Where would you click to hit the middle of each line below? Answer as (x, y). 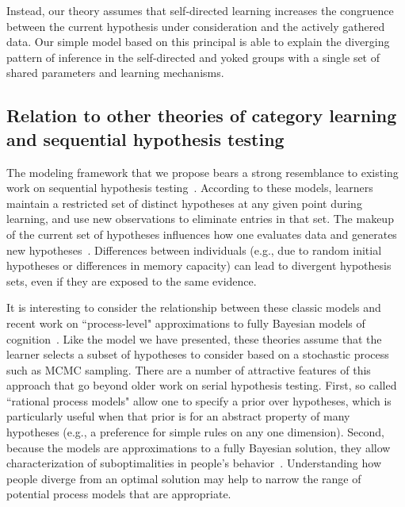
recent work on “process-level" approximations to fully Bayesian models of (186, 323)
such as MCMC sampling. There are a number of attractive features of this (189, 369)
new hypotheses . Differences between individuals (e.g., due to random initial (194, 250)
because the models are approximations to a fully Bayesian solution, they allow (199, 447)
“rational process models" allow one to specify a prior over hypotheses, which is (199, 400)
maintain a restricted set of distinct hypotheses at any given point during (184, 203)
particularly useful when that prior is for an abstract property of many (178, 416)
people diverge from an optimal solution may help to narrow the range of (184, 478)
